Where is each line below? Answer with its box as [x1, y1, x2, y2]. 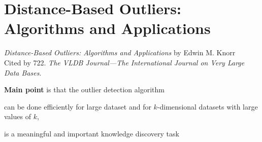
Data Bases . [4, 67, 42, 78]
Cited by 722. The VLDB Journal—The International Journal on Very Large [4, 57, 245, 67]
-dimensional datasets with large [157, 101, 258, 112]
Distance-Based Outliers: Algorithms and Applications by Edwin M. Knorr [4, 47, 236, 58]
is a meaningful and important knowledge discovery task [4, 128, 179, 138]
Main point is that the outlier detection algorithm [4, 84, 165, 95]
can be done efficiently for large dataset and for [4, 101, 151, 112]
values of [4, 111, 31, 122]
